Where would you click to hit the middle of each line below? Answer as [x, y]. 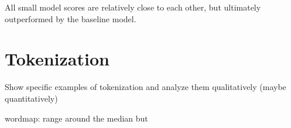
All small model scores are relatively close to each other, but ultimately [133, 7]
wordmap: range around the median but [76, 118]
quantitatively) [31, 98]
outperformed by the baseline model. [71, 18]
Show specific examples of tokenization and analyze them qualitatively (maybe [145, 87]
